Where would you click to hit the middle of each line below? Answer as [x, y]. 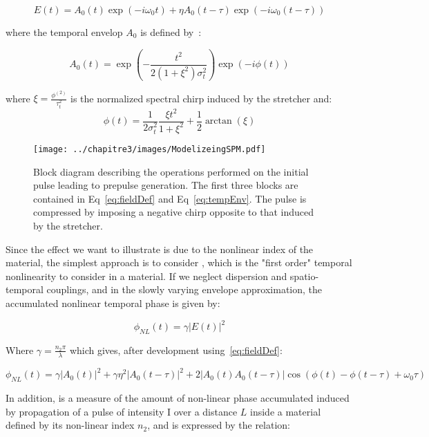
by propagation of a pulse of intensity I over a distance [122, 411]
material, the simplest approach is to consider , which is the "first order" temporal [179, 262]
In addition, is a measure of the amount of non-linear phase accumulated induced [178, 397]
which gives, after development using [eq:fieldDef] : [176, 350]
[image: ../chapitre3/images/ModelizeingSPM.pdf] [150, 149]
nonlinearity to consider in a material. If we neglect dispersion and [146, 276]
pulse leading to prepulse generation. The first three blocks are [166, 185]
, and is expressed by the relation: [219, 425]
